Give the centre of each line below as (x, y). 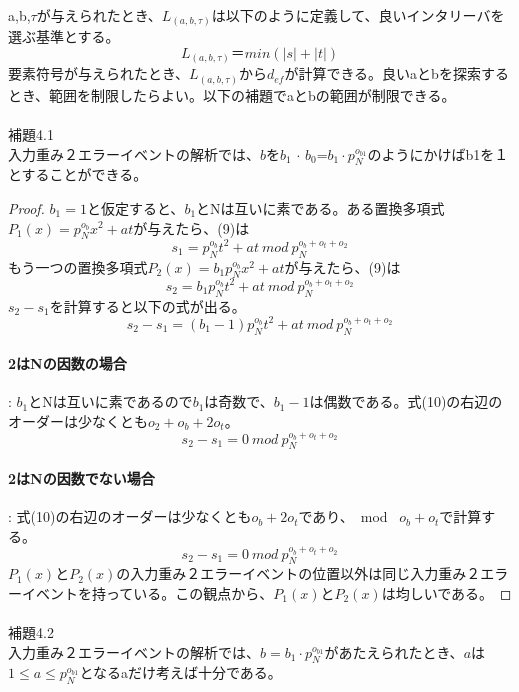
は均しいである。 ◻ (446, 592)
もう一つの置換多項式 (78, 266)
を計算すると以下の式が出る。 (147, 305)
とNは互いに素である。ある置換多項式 (320, 207)
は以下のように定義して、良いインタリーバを (358, 14)
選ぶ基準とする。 (64, 36)
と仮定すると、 (135, 207)
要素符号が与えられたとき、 (99, 73)
